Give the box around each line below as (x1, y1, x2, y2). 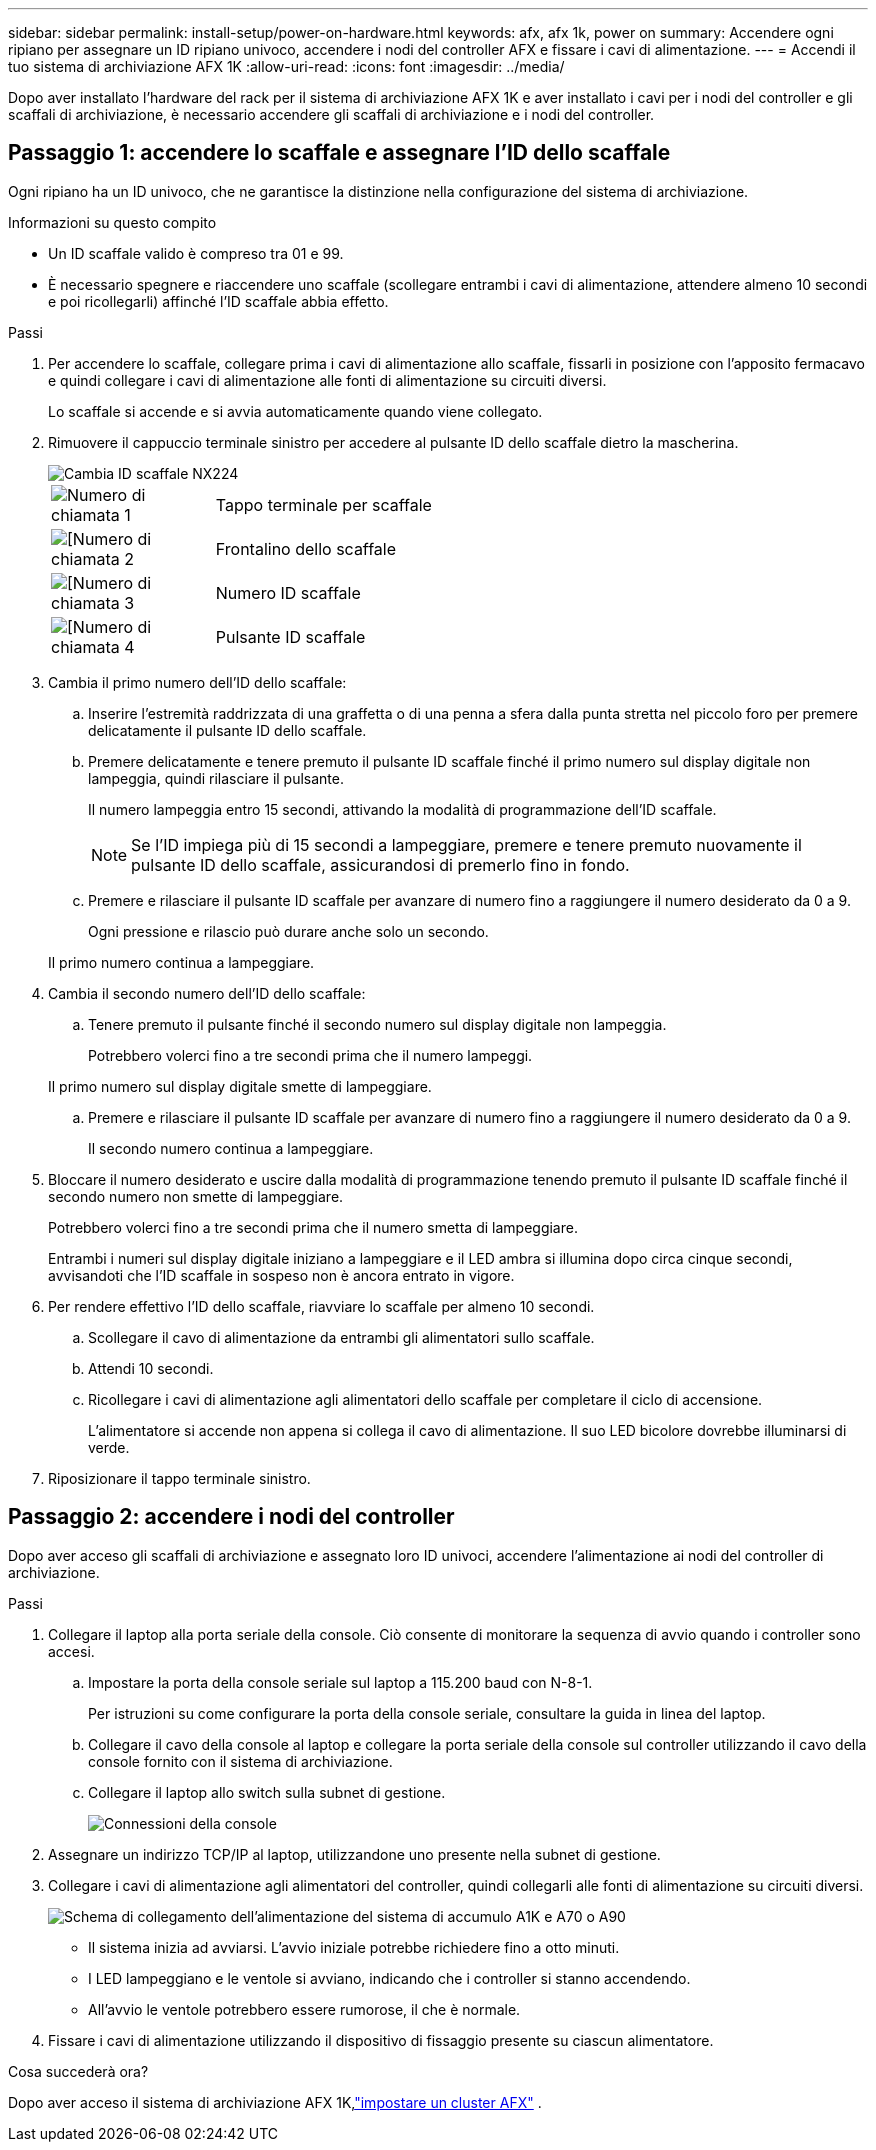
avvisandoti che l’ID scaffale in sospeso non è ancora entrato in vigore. (48, 1266, 515, 1284)
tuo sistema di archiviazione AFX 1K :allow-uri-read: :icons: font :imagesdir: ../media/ (8, 58, 565, 75)
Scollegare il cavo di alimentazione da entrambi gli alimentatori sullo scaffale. (88, 1328, 595, 1346)
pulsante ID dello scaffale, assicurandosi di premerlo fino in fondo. (131, 854, 630, 875)
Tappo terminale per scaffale (215, 494, 432, 515)
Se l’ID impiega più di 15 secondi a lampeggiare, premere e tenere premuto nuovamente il (131, 834, 802, 855)
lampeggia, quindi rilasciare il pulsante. (88, 769, 345, 787)
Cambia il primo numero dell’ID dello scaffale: (48, 673, 347, 691)
